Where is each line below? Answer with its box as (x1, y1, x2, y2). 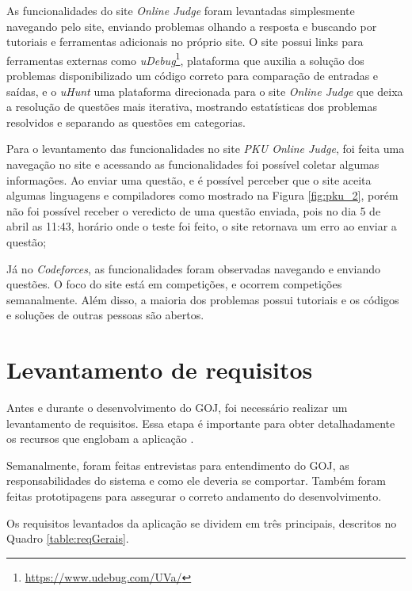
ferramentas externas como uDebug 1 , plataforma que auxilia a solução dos (6, 49, 364, 68)
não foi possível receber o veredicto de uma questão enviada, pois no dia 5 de (6, 202, 381, 219)
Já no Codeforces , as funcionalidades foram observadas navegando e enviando (6, 260, 380, 276)
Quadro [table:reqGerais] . (6, 530, 129, 547)
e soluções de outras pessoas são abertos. (6, 307, 204, 323)
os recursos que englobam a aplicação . (6, 430, 194, 447)
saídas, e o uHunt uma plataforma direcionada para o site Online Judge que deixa (6, 82, 403, 99)
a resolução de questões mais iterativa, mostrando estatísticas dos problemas (6, 98, 377, 115)
